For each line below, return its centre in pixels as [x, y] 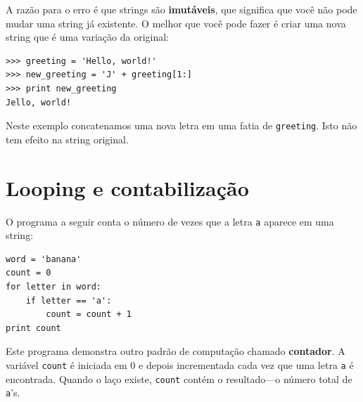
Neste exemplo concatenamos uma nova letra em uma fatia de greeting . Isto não [181, 125]
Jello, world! [39, 102]
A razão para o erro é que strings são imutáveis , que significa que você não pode [181, 9]
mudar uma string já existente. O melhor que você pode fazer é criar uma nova [176, 23]
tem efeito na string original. [67, 139]
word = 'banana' [44, 259]
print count [33, 328]
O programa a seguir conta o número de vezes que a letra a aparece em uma [170, 221]
